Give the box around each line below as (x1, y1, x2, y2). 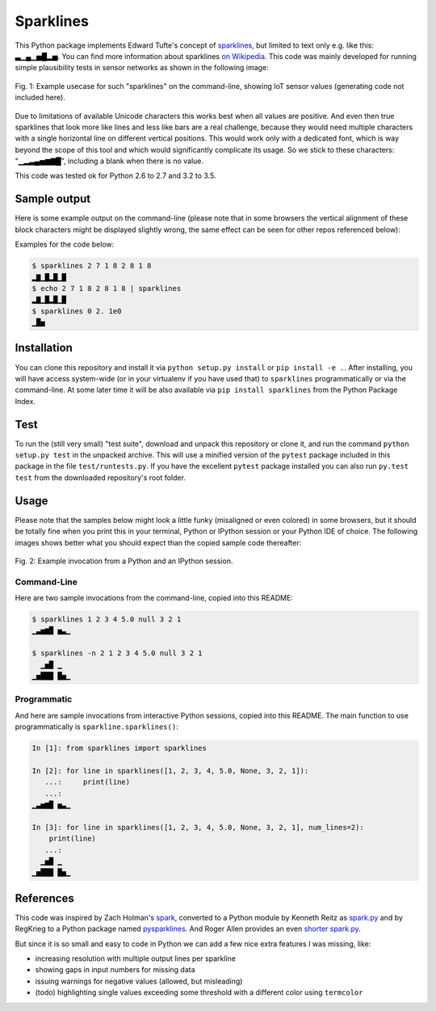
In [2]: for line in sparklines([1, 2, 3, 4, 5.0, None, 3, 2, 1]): (31, 766, 309, 775)
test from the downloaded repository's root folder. (15, 473, 186, 482)
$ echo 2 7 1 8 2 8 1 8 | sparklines (31, 284, 182, 293)
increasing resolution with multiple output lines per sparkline (35, 954, 236, 963)
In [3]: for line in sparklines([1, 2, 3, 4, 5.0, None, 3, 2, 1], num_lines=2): (31, 823, 365, 832)
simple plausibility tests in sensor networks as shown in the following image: (15, 63, 270, 73)
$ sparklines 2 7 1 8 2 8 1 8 (31, 261, 152, 271)
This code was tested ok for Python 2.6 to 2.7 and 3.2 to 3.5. (15, 171, 216, 181)
